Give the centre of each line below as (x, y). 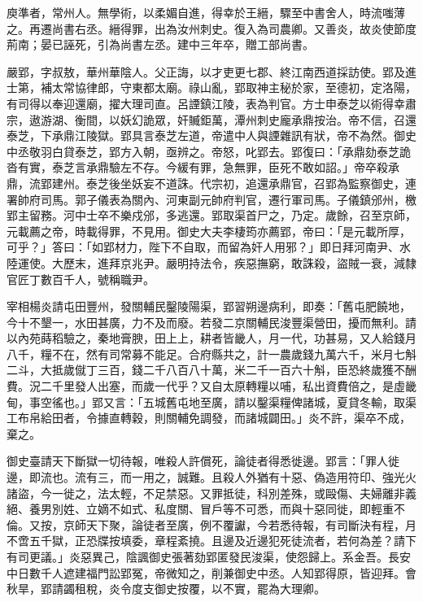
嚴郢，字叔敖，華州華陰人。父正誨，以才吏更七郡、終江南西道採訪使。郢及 (206, 71)
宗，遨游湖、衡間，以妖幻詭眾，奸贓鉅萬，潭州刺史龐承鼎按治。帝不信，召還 (211, 119)
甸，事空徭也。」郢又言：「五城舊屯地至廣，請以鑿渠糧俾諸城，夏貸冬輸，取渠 (211, 401)
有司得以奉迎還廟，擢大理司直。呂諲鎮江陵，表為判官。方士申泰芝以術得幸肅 (211, 103)
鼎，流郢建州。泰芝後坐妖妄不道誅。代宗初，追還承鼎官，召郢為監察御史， (206, 183)
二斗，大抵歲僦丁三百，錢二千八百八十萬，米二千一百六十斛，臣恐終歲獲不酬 (211, 370)
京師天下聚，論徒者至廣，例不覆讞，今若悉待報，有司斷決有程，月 (240, 524)
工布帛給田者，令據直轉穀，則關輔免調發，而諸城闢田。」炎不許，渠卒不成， (209, 418)
